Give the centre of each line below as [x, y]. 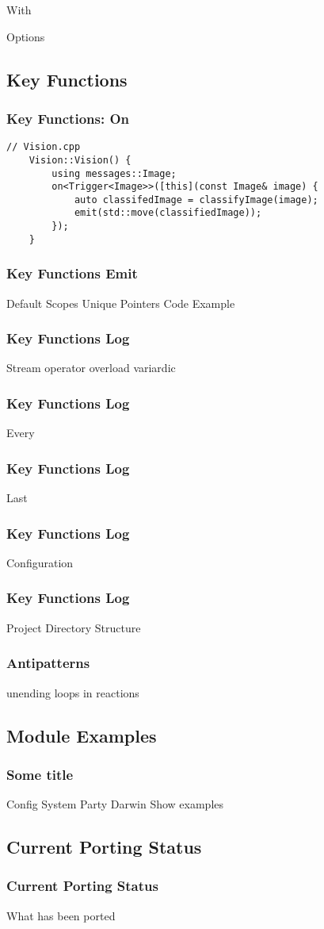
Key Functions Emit [72, 273]
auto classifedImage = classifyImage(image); [196, 200]
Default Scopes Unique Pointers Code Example [121, 303]
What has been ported [61, 915]
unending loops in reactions [73, 692]
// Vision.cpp [44, 147]
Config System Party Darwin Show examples [115, 804]
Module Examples [82, 735]
